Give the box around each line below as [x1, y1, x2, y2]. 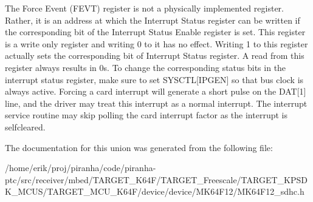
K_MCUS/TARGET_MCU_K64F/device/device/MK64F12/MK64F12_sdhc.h [5, 185, 304, 198]
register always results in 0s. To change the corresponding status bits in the [5, 61, 286, 73]
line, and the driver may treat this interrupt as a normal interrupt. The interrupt [5, 96, 308, 109]
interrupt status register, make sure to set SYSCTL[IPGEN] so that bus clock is [5, 73, 304, 86]
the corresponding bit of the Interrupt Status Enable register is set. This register [5, 25, 306, 38]
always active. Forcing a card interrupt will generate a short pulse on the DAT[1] [5, 85, 306, 98]
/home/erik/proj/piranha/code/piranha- [5, 161, 156, 174]
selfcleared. [5, 120, 46, 133]
